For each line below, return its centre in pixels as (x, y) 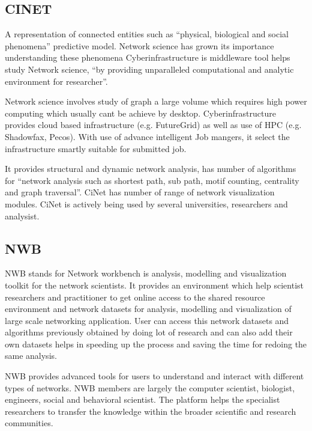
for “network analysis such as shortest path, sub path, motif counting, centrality (152, 180)
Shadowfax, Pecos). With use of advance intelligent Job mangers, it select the (147, 136)
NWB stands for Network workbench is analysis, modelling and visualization (146, 273)
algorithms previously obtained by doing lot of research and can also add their (149, 332)
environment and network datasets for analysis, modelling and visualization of (148, 309)
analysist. (22, 215)
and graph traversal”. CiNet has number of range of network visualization (140, 192)
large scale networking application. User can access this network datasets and (147, 320)
